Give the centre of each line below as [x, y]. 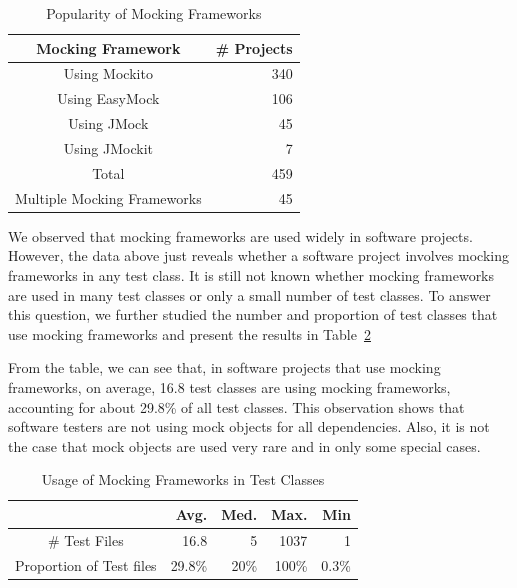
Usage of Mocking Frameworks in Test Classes [183, 479]
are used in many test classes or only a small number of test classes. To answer [249, 294]
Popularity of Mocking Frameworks [154, 13]
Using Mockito [108, 73]
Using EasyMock [108, 98]
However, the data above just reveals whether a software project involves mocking [258, 255]
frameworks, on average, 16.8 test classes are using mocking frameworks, [229, 386]
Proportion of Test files [86, 564]
